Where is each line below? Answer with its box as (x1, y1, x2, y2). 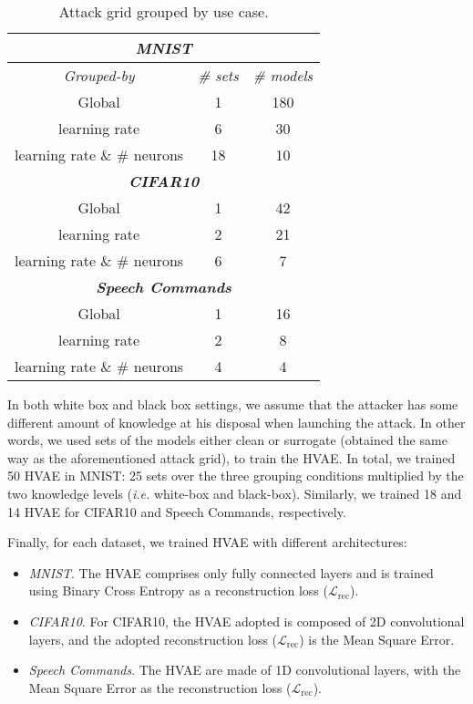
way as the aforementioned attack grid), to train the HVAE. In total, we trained (7, 448, 456, 467)
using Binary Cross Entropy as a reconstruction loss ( (28, 581, 328, 600)
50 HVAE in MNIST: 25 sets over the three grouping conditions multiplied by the (7, 466, 464, 485)
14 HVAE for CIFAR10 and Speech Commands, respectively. (7, 502, 346, 521)
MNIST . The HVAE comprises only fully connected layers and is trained (28, 563, 434, 582)
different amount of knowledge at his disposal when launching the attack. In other (7, 412, 466, 431)
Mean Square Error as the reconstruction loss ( (28, 678, 292, 697)
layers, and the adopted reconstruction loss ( (28, 629, 278, 648)
